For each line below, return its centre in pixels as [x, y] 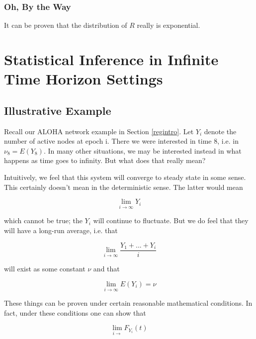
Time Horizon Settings [84, 79]
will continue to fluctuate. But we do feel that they [171, 220]
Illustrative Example [58, 110]
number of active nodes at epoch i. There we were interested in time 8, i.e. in [121, 141]
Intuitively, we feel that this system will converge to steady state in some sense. [125, 177]
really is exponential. [169, 25]
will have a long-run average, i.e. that [61, 230]
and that [106, 269]
